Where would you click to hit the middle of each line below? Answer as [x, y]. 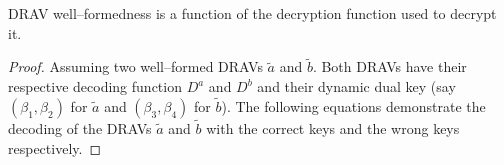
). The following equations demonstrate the [353, 105]
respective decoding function [95, 86]
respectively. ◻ [55, 147]
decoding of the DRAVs [80, 128]
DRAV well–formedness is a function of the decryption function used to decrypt [252, 13]
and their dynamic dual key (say [356, 86]
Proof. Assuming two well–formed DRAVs [135, 66]
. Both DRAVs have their [389, 66]
